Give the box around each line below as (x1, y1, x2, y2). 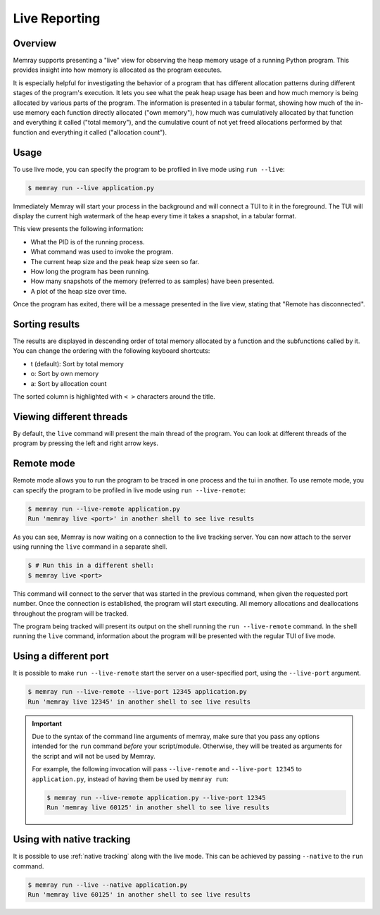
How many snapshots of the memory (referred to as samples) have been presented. (30, 277, 274, 285)
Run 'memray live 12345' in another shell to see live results (27, 697, 251, 706)
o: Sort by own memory (30, 370, 99, 378)
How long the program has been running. (30, 268, 151, 276)
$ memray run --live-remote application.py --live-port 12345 (46, 793, 266, 802)
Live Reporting (13, 11, 101, 26)
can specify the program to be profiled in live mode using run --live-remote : (13, 486, 246, 494)
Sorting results (13, 318, 80, 330)
